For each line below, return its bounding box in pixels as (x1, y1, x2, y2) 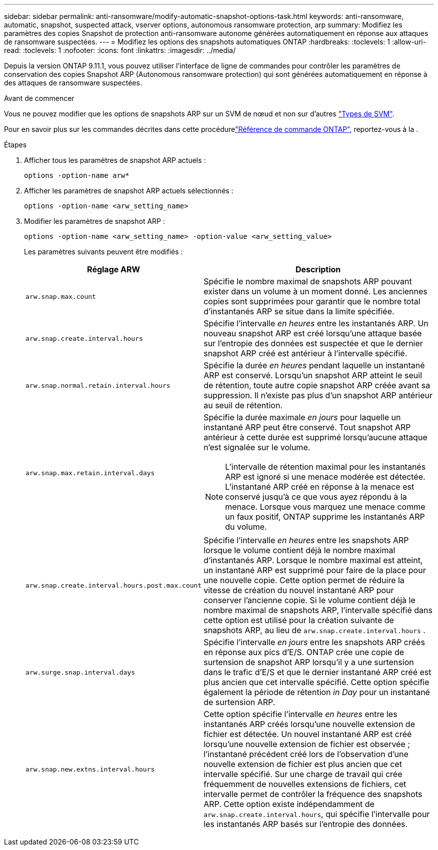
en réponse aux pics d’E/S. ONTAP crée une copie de (203, 647, 404, 657)
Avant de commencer (4, 94, 74, 102)
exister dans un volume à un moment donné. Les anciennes (203, 286, 427, 296)
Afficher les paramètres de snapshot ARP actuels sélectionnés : (24, 186, 233, 195)
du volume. (225, 522, 267, 532)
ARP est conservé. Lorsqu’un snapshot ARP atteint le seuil (203, 370, 422, 380)
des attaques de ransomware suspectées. (4, 78, 142, 87)
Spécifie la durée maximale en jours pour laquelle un (203, 412, 401, 422)
